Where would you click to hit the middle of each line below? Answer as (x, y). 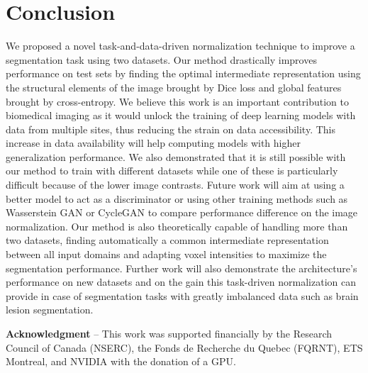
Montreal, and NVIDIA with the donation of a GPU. (121, 361)
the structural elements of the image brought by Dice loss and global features (174, 87)
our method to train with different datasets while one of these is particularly (172, 171)
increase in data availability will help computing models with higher (153, 143)
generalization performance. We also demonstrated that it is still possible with (176, 156)
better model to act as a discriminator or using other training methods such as (177, 198)
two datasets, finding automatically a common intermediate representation (167, 240)
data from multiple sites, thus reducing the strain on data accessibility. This (171, 129)
